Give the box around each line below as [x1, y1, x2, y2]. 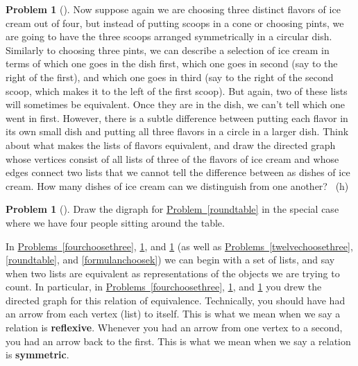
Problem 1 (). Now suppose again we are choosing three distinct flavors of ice [6, 2, 341, 16]
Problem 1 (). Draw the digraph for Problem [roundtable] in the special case [6, 202, 339, 216]
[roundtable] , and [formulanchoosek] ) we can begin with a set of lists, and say [6, 252, 335, 267]
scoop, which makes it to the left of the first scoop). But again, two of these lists [6, 83, 348, 98]
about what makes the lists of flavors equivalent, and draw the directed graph [6, 137, 336, 152]
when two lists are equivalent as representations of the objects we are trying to [6, 265, 340, 280]
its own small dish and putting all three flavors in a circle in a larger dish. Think [6, 124, 349, 139]
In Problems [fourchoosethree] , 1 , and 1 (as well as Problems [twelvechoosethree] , [6, 238, 353, 253]
